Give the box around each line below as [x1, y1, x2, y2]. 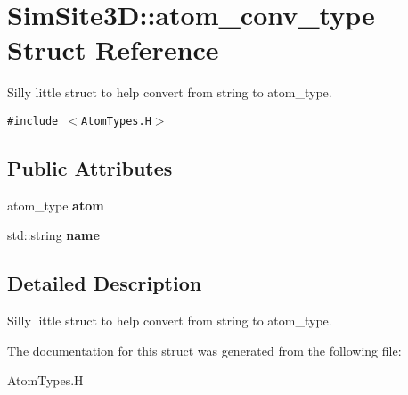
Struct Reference [7, 31, 219, 68]
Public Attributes [7, 153, 173, 181]
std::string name [7, 226, 100, 244]
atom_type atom [7, 195, 104, 214]
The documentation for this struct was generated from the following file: [7, 341, 402, 359]
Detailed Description [7, 269, 202, 297]
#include [7, 114, 59, 128]
